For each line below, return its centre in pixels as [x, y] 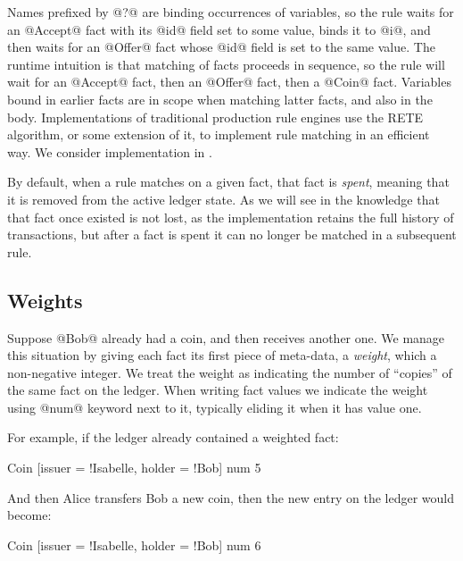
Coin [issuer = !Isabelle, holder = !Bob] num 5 [134, 468]
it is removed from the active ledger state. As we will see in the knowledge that [223, 199]
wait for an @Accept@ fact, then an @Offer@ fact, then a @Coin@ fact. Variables [229, 82]
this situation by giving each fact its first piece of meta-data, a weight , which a [222, 355]
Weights [45, 300]
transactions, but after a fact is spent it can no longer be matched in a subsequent [232, 234]
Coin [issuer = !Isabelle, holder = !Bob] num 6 [134, 544]
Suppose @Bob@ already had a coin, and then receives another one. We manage [226, 337]
